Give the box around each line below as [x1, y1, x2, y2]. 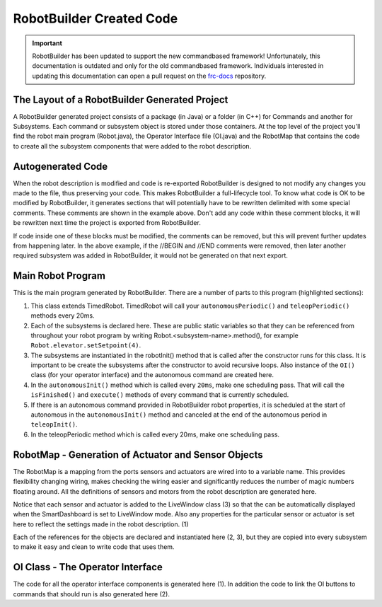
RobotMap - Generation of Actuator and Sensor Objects [13, 449, 263, 461]
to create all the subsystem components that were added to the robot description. [13, 141, 252, 150]
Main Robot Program [13, 270, 106, 282]
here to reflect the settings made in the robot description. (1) [13, 520, 189, 528]
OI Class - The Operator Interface [13, 561, 163, 573]
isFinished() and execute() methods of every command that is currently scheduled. [30, 391, 289, 399]
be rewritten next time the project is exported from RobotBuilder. [13, 219, 201, 227]
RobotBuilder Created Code [13, 11, 178, 26]
